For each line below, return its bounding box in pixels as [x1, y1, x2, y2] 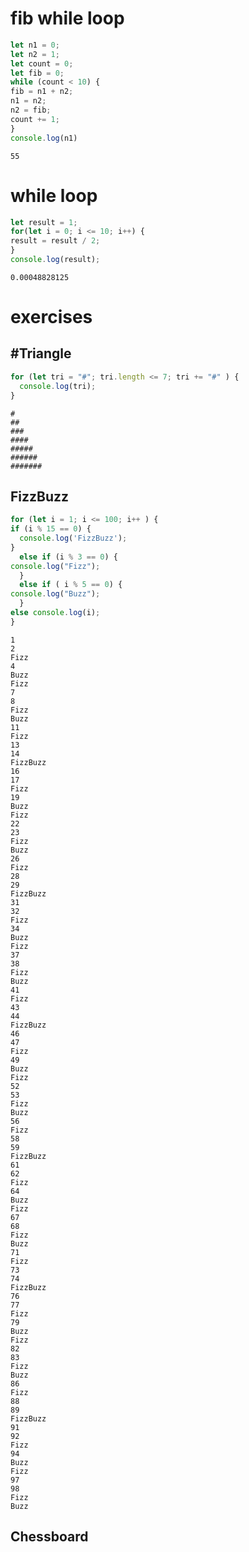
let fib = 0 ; [10, 68, 65, 78]
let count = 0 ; [10, 58, 74, 69]
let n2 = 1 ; [10, 49, 60, 59]
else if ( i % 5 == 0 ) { [19, 580, 123, 590]
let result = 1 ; [10, 217, 78, 227]
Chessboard [10, 1528, 89, 1546]
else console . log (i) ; [10, 608, 101, 618]
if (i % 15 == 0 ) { [10, 524, 92, 534]
